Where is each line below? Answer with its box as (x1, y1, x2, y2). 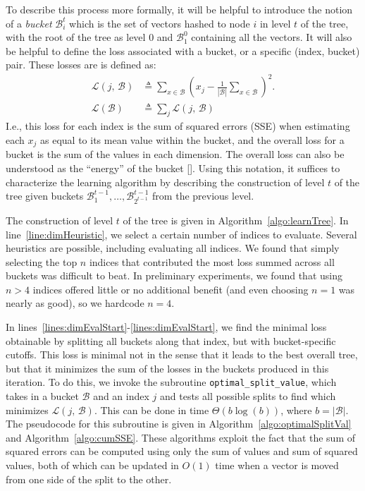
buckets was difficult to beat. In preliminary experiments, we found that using (6, 268, 342, 283)
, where (280, 402, 312, 417)
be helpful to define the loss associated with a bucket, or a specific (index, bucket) (6, 43, 360, 58)
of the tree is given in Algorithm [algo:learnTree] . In (123, 212, 349, 227)
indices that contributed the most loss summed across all (89, 254, 335, 269)
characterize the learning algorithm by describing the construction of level (6, 174, 325, 189)
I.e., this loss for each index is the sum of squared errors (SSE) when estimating (6, 119, 350, 133)
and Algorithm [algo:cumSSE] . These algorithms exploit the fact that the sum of (6, 430, 356, 444)
